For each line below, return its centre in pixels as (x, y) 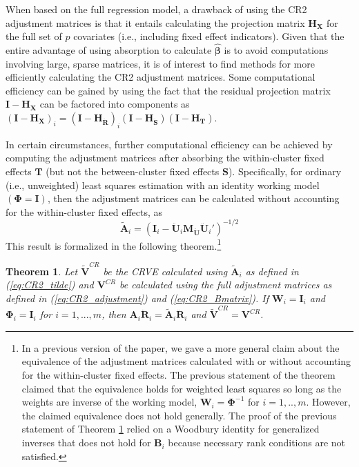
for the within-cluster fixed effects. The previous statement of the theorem (178, 375)
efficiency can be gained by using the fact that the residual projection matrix (168, 90)
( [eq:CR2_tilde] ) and (50, 285)
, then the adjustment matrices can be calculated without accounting (193, 198)
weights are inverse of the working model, (109, 402)
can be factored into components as (115, 104)
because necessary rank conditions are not (257, 443)
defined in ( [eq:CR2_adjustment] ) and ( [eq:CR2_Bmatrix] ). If (137, 298)
